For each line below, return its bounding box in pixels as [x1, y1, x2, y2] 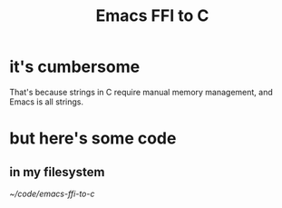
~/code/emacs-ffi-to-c [9, 188, 95, 199]
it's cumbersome [9, 56, 141, 77]
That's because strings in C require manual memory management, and [9, 86, 274, 97]
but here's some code [9, 128, 177, 149]
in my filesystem [9, 164, 105, 180]
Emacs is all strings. [9, 96, 84, 107]
